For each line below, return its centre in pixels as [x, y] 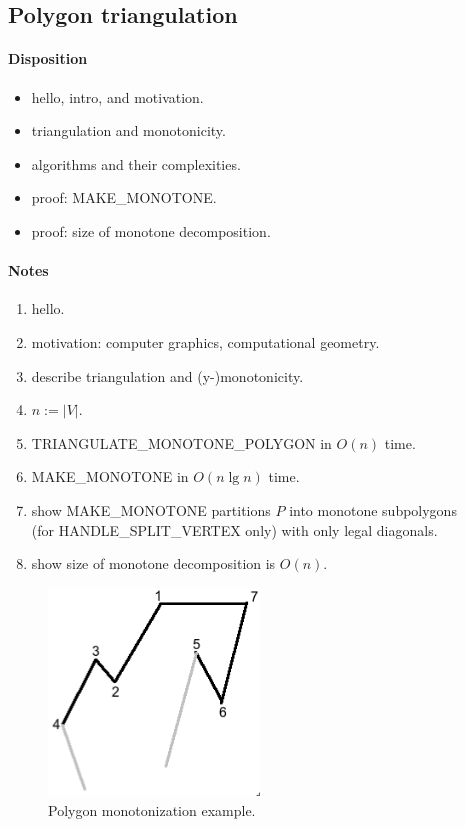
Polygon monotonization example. [152, 809]
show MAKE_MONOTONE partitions [151, 509]
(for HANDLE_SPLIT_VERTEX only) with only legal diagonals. [234, 529]
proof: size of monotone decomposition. [151, 230]
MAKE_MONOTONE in [110, 476]
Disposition [48, 58]
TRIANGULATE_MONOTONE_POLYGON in [181, 442]
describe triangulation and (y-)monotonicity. [167, 375]
